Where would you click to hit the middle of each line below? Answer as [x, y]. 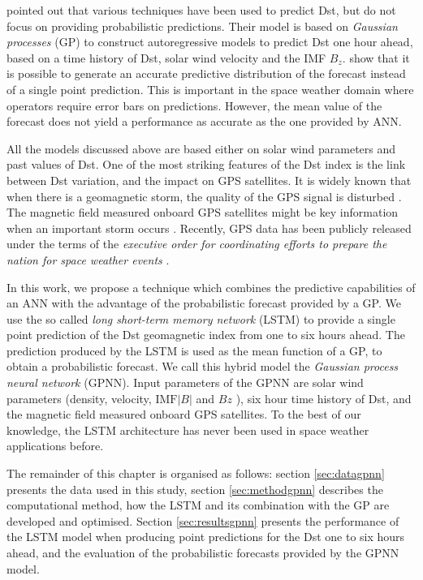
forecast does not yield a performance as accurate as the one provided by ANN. [204, 121]
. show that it [376, 57]
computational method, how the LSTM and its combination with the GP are [198, 505]
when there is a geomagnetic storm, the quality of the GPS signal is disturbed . [204, 196]
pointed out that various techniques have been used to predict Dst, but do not [201, 10]
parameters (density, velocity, [79, 398]
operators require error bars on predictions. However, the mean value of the [194, 105]
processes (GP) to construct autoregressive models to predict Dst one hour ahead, [210, 42]
